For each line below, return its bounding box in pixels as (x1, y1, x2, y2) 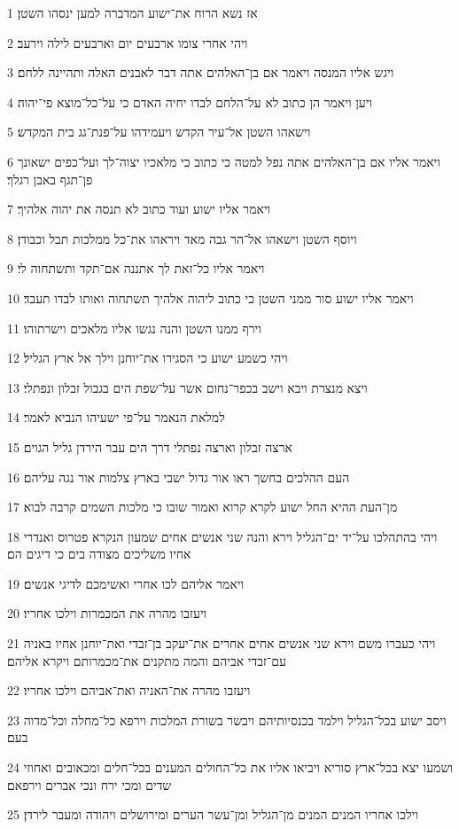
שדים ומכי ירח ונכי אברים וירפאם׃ (7, 775, 172, 794)
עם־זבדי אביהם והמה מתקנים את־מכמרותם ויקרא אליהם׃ (7, 651, 286, 669)
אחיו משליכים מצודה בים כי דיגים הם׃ (7, 544, 191, 563)
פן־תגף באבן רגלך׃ (7, 169, 93, 188)
